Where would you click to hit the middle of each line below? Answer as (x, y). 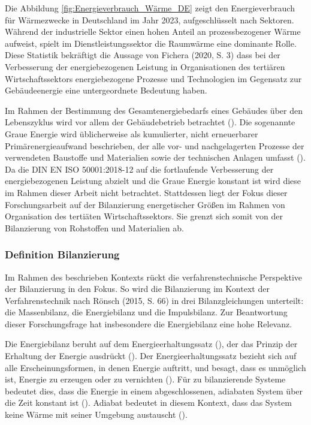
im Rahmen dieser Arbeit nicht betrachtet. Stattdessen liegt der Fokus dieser (146, 192)
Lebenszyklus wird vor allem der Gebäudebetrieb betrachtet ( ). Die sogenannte (150, 122)
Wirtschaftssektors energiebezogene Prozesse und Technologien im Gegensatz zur (153, 78)
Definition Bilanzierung (62, 254)
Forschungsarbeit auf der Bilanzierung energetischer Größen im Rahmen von (145, 204)
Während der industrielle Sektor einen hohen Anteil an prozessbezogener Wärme (153, 31)
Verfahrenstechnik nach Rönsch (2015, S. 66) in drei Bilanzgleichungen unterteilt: (154, 300)
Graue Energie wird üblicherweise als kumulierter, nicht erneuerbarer (132, 133)
